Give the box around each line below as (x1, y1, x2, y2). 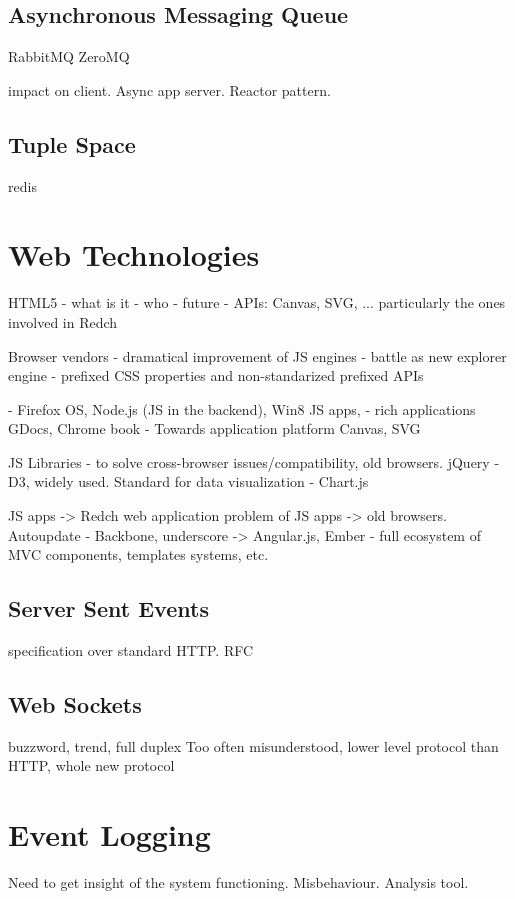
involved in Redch (8, 311, 118, 332)
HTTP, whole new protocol (8, 755, 175, 776)
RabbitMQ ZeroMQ (8, 46, 130, 67)
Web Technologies (8, 234, 260, 275)
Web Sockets (8, 689, 142, 720)
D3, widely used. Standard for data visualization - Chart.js (8, 471, 369, 492)
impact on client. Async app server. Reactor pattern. (8, 79, 331, 100)
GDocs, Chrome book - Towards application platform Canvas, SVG (8, 418, 421, 439)
